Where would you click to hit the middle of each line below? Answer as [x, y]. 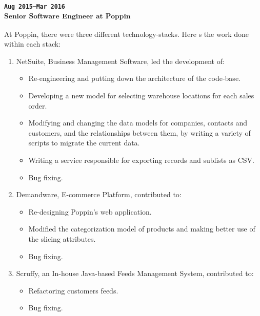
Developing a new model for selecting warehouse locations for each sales [141, 96]
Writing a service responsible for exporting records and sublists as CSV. [141, 160]
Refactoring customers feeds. [73, 290]
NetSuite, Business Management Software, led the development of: [120, 61]
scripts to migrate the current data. [84, 143]
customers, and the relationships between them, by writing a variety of [139, 132]
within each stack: [33, 44]
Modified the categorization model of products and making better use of [142, 229]
